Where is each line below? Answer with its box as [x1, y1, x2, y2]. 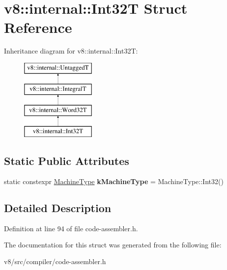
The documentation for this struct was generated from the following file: [4, 240, 222, 250]
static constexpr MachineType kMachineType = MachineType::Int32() [4, 176, 224, 186]
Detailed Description [4, 200, 112, 215]
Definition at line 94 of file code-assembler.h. [4, 223, 138, 233]
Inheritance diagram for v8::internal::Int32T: [4, 46, 138, 56]
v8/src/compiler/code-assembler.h [4, 256, 106, 266]
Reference [4, 17, 72, 37]
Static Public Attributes [4, 153, 129, 168]
